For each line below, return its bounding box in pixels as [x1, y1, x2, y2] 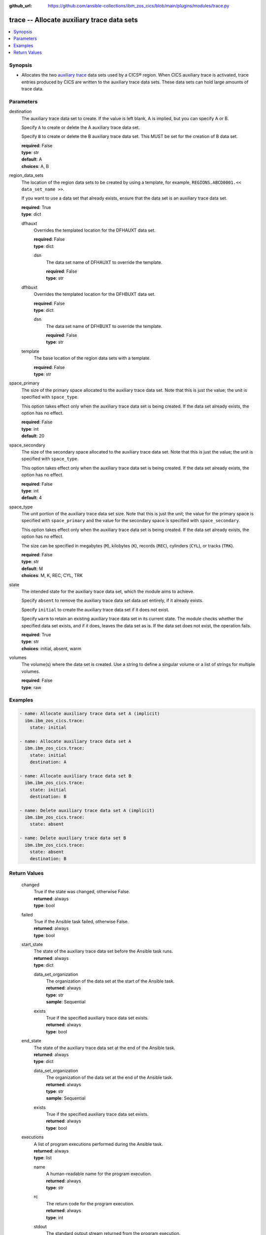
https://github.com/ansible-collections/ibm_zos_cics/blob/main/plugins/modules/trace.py [48, 3, 230, 8]
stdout [33, 1223, 47, 1230]
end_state [21, 1038, 41, 1044]
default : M [21, 566, 43, 572]
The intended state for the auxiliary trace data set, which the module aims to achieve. [21, 588, 195, 594]
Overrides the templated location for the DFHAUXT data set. [33, 227, 156, 233]
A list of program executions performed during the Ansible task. [33, 1141, 163, 1147]
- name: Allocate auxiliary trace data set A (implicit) [19, 711, 160, 716]
